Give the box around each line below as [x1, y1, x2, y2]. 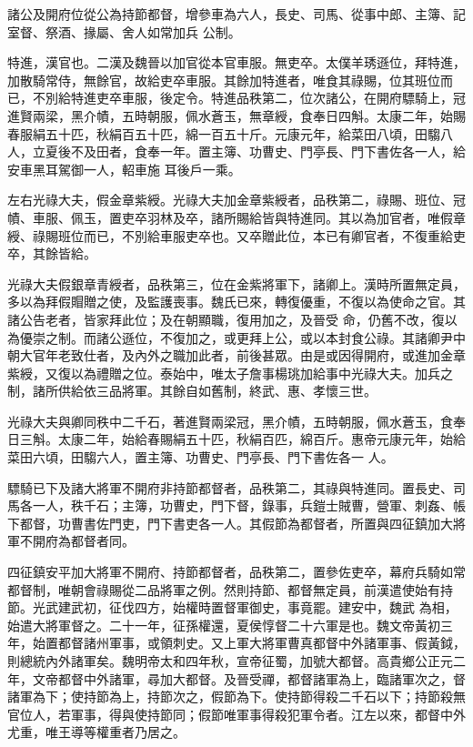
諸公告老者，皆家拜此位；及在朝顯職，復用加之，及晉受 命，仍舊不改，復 [7, 309, 445, 328]
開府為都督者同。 [32, 531, 135, 550]
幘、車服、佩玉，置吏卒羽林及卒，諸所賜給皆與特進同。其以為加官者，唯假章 [7, 207, 466, 227]
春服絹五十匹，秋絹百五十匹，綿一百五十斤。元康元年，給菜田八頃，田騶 [7, 124, 440, 143]
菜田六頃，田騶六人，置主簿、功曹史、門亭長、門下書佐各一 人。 [7, 448, 394, 467]
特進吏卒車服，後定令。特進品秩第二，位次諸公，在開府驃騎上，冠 [70, 88, 466, 107]
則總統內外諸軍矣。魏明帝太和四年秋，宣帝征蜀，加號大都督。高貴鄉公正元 [7, 651, 453, 670]
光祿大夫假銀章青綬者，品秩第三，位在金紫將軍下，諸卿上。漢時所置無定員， [7, 274, 466, 293]
